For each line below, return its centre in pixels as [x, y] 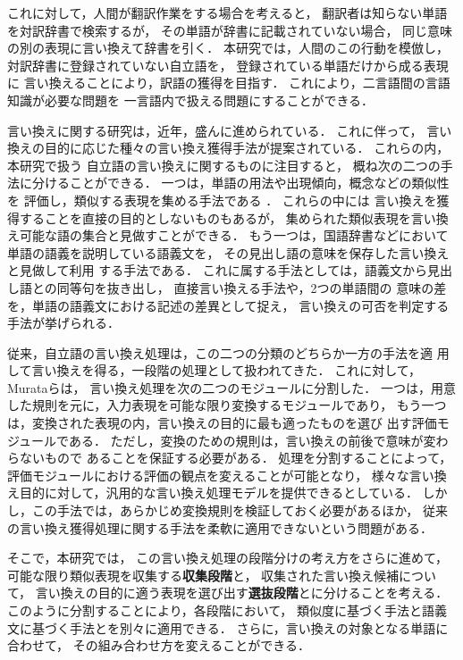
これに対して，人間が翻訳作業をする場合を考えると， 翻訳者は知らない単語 [227, 13]
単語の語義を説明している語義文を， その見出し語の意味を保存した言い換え [228, 252]
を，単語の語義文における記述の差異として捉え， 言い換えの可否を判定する [228, 305]
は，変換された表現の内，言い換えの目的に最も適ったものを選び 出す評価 [222, 423]
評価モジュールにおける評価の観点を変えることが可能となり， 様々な [208, 475]
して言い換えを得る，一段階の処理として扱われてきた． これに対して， [214, 370]
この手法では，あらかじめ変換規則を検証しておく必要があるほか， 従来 [240, 510]
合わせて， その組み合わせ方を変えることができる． [159, 645]
